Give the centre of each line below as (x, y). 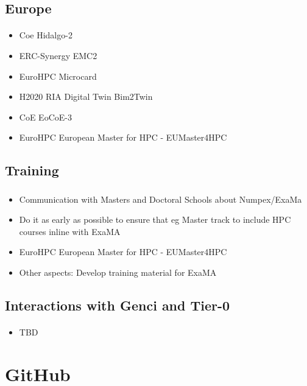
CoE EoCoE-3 (45, 117)
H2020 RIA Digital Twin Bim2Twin (86, 96)
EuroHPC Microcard (58, 76)
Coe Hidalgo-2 (46, 35)
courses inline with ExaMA (70, 231)
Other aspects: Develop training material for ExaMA (118, 272)
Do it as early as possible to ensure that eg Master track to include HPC (155, 219)
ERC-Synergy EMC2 (58, 55)
